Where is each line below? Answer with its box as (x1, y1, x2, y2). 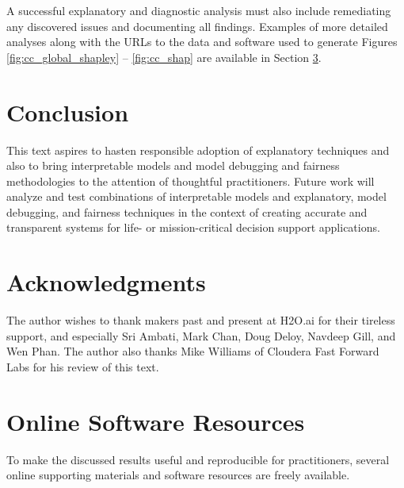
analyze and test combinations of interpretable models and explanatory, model (6, 188, 387, 205)
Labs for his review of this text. (6, 358, 159, 375)
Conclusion (6, 95, 129, 128)
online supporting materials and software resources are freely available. (6, 467, 350, 483)
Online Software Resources (6, 405, 305, 437)
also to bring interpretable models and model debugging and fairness (6, 157, 340, 174)
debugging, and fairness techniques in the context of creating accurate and (6, 203, 368, 220)
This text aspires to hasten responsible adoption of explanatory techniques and (6, 141, 390, 158)
